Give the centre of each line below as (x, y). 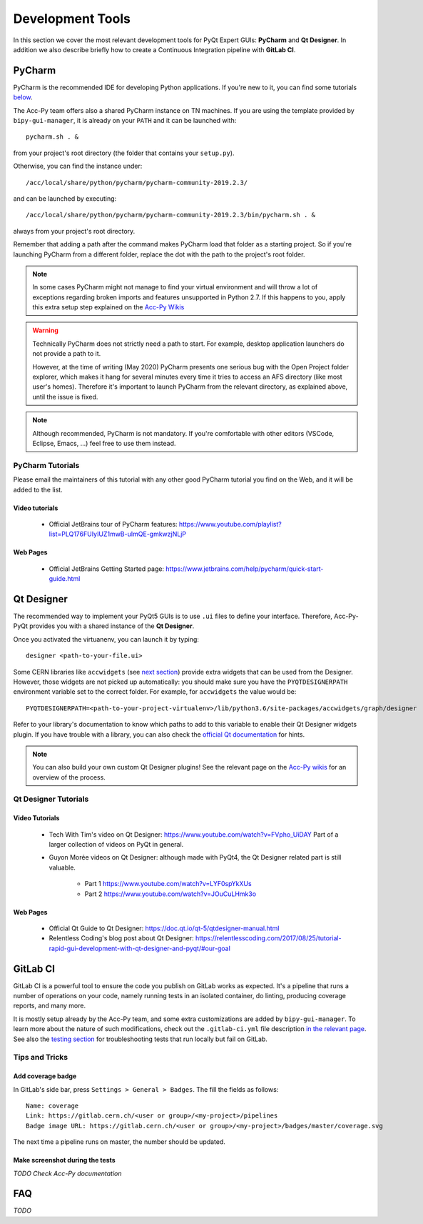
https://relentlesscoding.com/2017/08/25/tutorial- (268, 938)
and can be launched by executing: (65, 198)
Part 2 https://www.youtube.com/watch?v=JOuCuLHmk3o (170, 894)
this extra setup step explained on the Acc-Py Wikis (108, 307)
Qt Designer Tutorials (51, 799)
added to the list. (38, 489)
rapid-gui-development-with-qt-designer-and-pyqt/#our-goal (140, 948)
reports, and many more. (49, 1006)
